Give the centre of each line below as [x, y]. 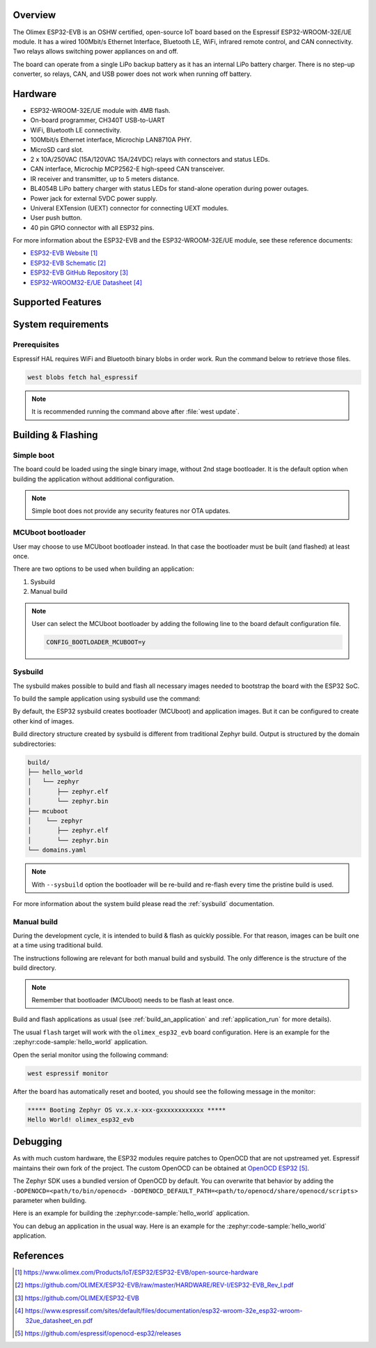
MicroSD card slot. [57, 149]
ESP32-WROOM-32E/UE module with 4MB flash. [100, 110]
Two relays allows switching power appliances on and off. [96, 52]
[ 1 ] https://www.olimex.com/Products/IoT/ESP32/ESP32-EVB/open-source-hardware [137, 1273]
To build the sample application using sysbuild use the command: [107, 699]
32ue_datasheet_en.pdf [59, 1320]
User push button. [56, 218]
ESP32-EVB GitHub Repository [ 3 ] [79, 273]
